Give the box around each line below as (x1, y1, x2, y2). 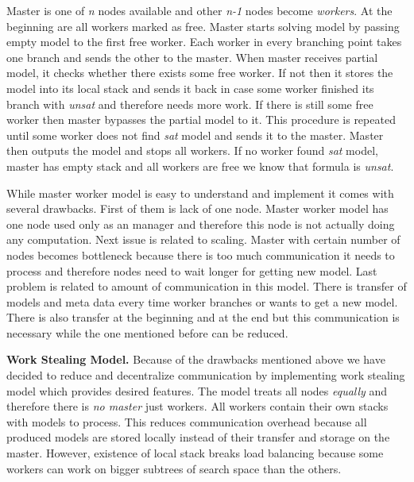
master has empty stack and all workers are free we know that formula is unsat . (6, 157, 394, 174)
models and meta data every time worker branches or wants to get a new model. (6, 293, 398, 310)
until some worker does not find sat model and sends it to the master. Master (6, 126, 384, 143)
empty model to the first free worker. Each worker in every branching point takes (6, 33, 402, 50)
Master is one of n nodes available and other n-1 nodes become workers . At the (6, 2, 393, 18)
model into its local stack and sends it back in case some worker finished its (6, 79, 374, 96)
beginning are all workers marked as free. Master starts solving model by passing (6, 17, 400, 34)
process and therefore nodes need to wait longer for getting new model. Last (6, 262, 377, 279)
